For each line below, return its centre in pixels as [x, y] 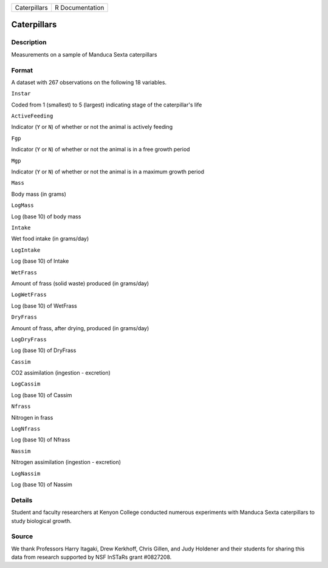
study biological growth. [42, 521]
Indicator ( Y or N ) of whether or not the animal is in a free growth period [101, 150]
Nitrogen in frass [32, 417]
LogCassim [26, 384]
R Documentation [80, 8]
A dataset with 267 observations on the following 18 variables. [89, 82]
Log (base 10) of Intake [40, 261]
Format [22, 70]
